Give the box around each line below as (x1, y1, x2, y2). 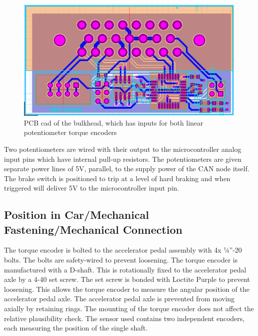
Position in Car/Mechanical (4, 207, 149, 222)
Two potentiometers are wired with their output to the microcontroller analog (4, 143, 242, 154)
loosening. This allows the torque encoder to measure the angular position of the (4, 283, 250, 294)
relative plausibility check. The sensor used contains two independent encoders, (4, 313, 245, 323)
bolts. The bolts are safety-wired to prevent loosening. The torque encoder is (4, 255, 238, 265)
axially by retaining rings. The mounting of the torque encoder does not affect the (4, 303, 254, 314)
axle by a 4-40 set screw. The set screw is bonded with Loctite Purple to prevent (4, 274, 250, 284)
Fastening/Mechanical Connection (4, 221, 182, 237)
